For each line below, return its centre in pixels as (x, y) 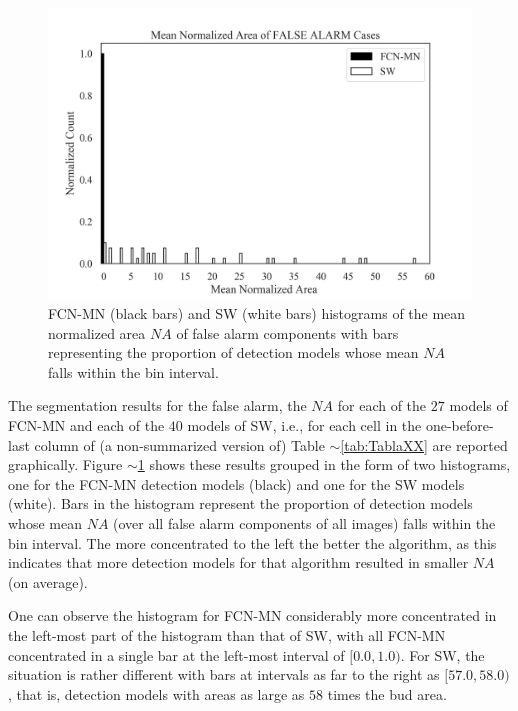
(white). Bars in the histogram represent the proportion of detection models (240, 503)
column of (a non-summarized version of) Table (179, 444)
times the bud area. (387, 693)
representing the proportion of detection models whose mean (233, 352)
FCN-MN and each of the (86, 425)
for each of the (382, 405)
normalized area (97, 332)
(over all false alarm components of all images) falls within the (304, 523)
